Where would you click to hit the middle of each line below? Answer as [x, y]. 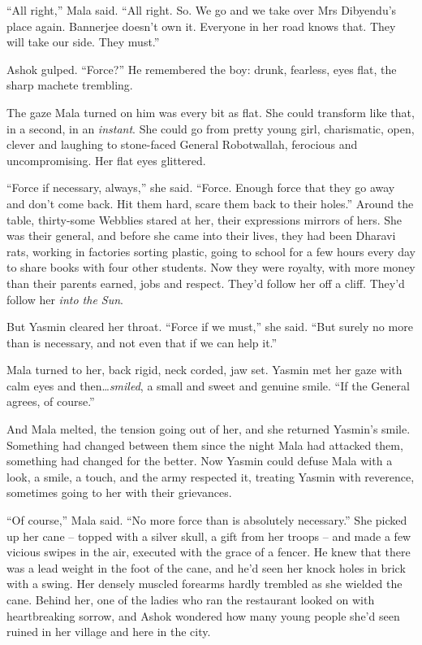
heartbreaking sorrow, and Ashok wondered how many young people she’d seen [203, 615]
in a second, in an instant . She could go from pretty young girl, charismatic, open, [211, 128]
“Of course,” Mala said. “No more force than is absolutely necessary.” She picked [207, 520]
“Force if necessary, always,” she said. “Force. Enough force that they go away [201, 187]
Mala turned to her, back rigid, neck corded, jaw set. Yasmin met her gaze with [205, 370]
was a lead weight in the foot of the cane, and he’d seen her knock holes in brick [206, 567]
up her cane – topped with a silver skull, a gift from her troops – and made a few [209, 536]
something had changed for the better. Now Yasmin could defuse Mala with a [200, 461]
